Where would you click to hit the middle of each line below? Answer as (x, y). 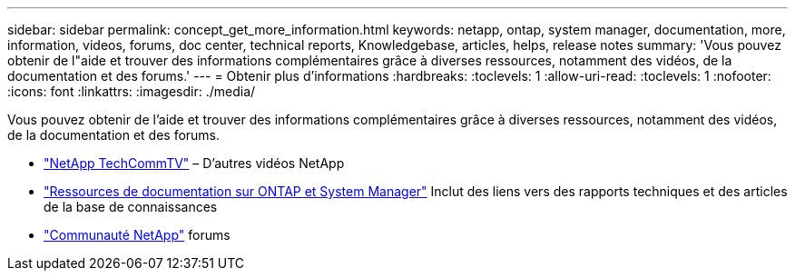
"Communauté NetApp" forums (137, 235)
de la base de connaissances (131, 207)
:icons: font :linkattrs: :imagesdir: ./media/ (132, 91)
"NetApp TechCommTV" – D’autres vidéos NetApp (194, 163)
